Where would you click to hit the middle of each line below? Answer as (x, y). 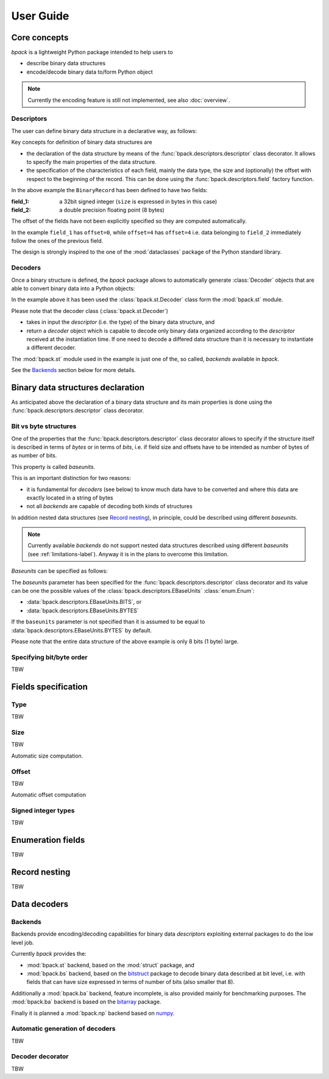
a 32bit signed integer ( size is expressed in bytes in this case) (138, 201)
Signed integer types (43, 811)
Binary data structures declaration (78, 387)
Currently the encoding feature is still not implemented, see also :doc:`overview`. (129, 100)
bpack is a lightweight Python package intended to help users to (92, 52)
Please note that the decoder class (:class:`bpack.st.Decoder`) (90, 310)
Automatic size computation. (47, 756)
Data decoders (40, 904)
